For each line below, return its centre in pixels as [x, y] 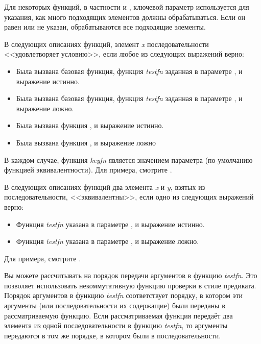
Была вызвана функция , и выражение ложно [86, 142]
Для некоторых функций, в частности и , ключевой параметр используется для [127, 7]
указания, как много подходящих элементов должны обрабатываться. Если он [125, 17]
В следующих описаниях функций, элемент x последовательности [106, 44]
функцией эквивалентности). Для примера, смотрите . [88, 170]
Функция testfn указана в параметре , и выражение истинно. [110, 224]
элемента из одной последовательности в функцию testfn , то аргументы [116, 325]
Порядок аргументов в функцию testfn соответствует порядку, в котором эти [124, 295]
